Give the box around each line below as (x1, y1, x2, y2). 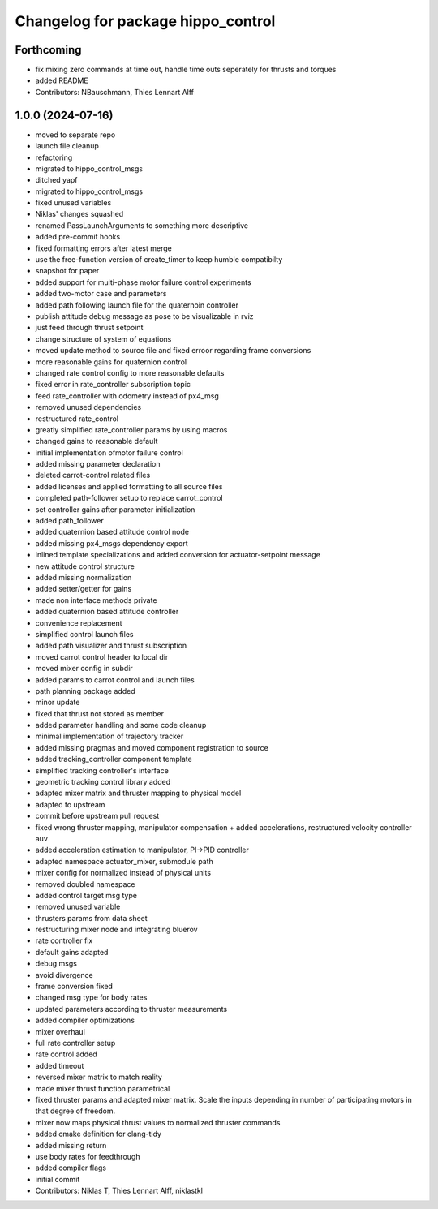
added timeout (35, 1061, 84, 1070)
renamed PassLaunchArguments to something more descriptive (35, 220, 249, 230)
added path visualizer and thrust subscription (35, 641, 187, 651)
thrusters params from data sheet (35, 913, 148, 923)
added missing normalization (35, 572, 132, 582)
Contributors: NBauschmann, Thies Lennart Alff (35, 87, 195, 97)
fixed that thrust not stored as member (35, 708, 165, 718)
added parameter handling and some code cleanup (35, 721, 207, 730)
